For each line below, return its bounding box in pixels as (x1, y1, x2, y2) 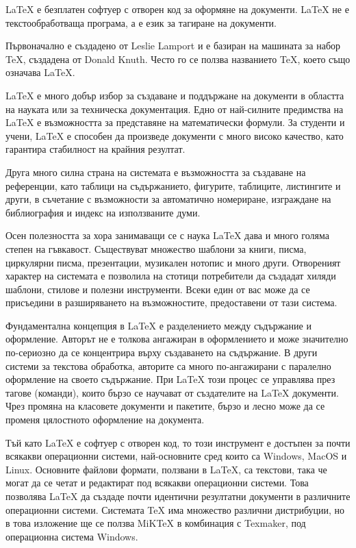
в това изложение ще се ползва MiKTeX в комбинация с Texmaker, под (5, 516, 306, 530)
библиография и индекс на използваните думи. (5, 205, 201, 219)
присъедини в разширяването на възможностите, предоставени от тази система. (5, 295, 338, 310)
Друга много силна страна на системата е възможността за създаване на (5, 164, 306, 179)
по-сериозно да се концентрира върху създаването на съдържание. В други (5, 345, 318, 360)
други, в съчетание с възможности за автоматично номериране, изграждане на (5, 192, 331, 206)
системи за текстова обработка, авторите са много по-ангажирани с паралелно (5, 358, 331, 373)
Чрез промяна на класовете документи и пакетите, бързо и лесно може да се (5, 399, 325, 413)
